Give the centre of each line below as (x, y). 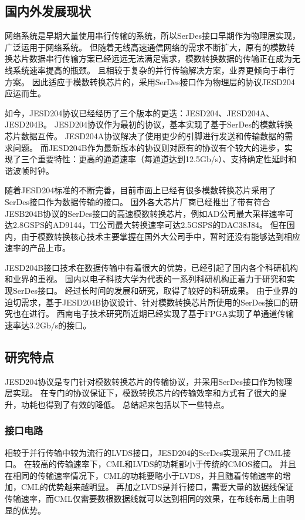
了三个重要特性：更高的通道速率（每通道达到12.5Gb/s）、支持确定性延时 (150, 159)
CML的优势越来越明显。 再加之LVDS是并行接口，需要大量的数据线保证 (157, 487)
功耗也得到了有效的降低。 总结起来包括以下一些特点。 (125, 404)
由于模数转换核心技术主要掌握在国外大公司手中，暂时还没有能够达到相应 (160, 236)
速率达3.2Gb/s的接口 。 (48, 325)
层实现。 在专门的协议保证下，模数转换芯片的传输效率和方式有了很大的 (142, 393)
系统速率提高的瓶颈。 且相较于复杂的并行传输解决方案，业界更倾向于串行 (154, 70)
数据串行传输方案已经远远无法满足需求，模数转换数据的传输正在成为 (160, 58)
